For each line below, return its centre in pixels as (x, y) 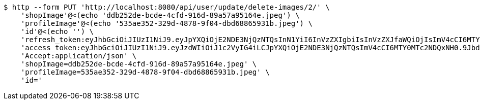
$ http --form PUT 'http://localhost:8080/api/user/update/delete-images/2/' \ (167, 7)
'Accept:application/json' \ (79, 56)
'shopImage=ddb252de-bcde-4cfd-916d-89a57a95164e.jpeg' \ (139, 64)
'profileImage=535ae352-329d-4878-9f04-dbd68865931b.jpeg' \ (145, 72)
